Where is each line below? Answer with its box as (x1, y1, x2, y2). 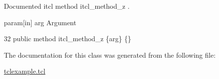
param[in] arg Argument (4, 17, 76, 27)
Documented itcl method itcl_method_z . (4, 1, 130, 11)
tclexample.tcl (4, 66, 46, 76)
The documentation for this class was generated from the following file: (4, 49, 216, 60)
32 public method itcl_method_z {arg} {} (4, 33, 131, 44)
